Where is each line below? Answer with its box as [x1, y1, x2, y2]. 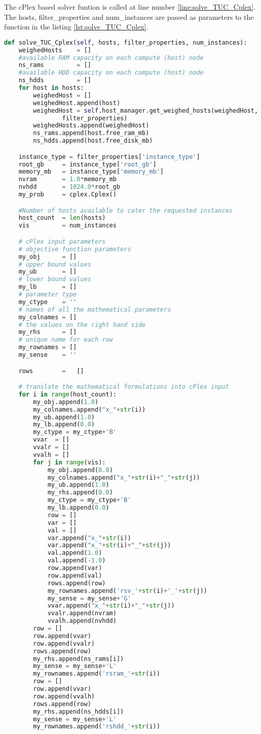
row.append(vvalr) [33, 640, 95, 647]
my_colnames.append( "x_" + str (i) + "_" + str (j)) [47, 474, 200, 481]
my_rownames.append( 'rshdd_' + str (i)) [33, 723, 160, 730]
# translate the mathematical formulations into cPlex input [18, 383, 229, 391]
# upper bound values [18, 260, 91, 268]
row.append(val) [47, 572, 102, 579]
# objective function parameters [18, 245, 131, 253]
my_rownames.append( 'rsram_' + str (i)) [33, 670, 160, 678]
